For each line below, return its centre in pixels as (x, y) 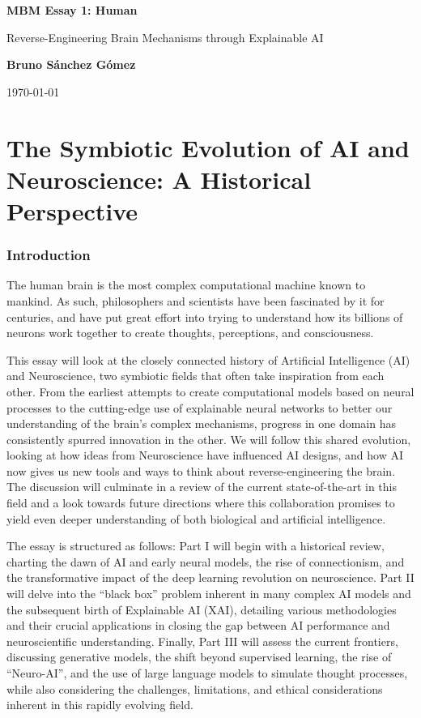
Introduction (49, 255)
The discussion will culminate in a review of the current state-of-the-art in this (202, 487)
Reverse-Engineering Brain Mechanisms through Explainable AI (165, 37)
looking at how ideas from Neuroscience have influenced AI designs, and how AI (205, 455)
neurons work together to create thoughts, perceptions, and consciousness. (190, 333)
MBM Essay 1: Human (72, 10)
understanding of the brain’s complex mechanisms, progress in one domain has (201, 423)
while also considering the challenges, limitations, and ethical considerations (195, 688)
